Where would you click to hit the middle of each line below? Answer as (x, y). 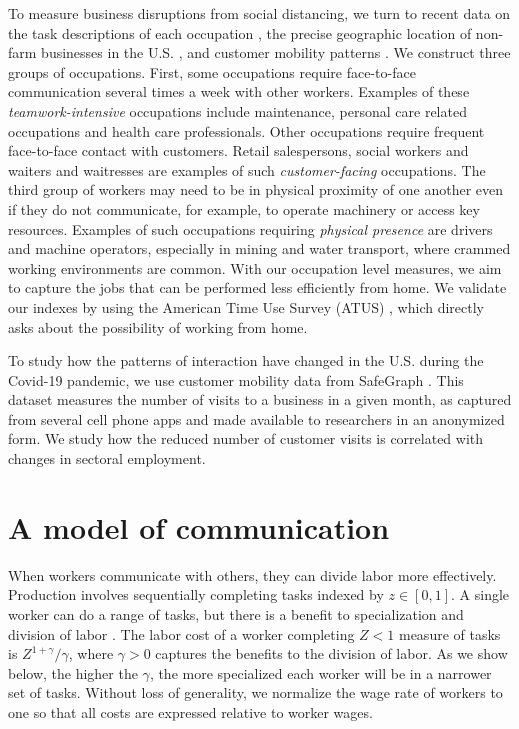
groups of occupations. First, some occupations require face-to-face (212, 71)
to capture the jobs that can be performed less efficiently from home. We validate (257, 287)
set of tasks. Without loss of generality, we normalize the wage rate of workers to (255, 692)
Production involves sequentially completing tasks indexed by (196, 594)
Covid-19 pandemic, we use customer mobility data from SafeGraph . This (236, 379)
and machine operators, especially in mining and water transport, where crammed (259, 248)
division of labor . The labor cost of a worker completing (181, 633)
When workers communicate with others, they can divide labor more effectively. (252, 574)
